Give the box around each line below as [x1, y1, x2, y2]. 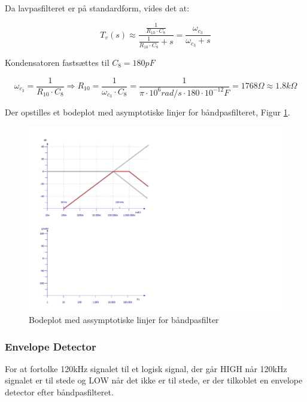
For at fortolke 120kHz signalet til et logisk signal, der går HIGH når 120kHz [5, 362, 287, 374]
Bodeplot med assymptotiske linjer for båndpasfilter [29, 313, 219, 326]
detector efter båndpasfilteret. [5, 386, 114, 398]
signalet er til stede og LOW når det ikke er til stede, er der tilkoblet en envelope [5, 374, 303, 386]
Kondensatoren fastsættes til [5, 56, 110, 68]
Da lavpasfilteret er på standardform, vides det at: [5, 2, 190, 14]
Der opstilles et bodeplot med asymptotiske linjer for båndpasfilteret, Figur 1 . [5, 105, 290, 118]
